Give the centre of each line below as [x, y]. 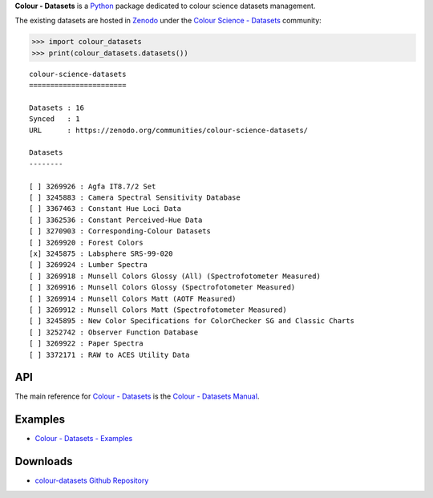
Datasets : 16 [57, 107]
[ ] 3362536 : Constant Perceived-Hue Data [116, 220]
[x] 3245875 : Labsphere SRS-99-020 [101, 254]
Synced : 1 [55, 119]
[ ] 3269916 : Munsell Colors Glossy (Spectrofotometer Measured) [162, 287]
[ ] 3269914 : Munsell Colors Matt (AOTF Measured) [133, 298]
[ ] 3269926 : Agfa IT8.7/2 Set [93, 186]
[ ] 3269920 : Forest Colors [86, 242]
